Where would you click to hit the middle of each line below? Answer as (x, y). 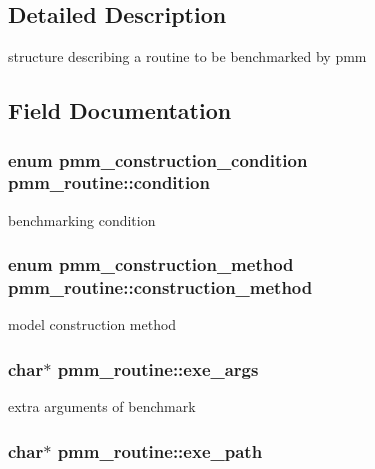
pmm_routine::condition (109, 182)
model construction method (92, 324)
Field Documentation (120, 110)
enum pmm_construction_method (151, 264)
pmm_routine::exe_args (158, 368)
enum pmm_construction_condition (158, 159)
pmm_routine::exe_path (160, 450)
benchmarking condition (82, 219)
